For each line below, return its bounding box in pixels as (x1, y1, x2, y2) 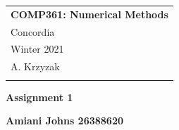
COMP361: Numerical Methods (11, 6, 168, 21)
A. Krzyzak (11, 59, 60, 74)
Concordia (11, 24, 55, 39)
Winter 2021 (11, 41, 64, 56)
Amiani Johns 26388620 (6, 113, 124, 128)
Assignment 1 (6, 89, 73, 104)
